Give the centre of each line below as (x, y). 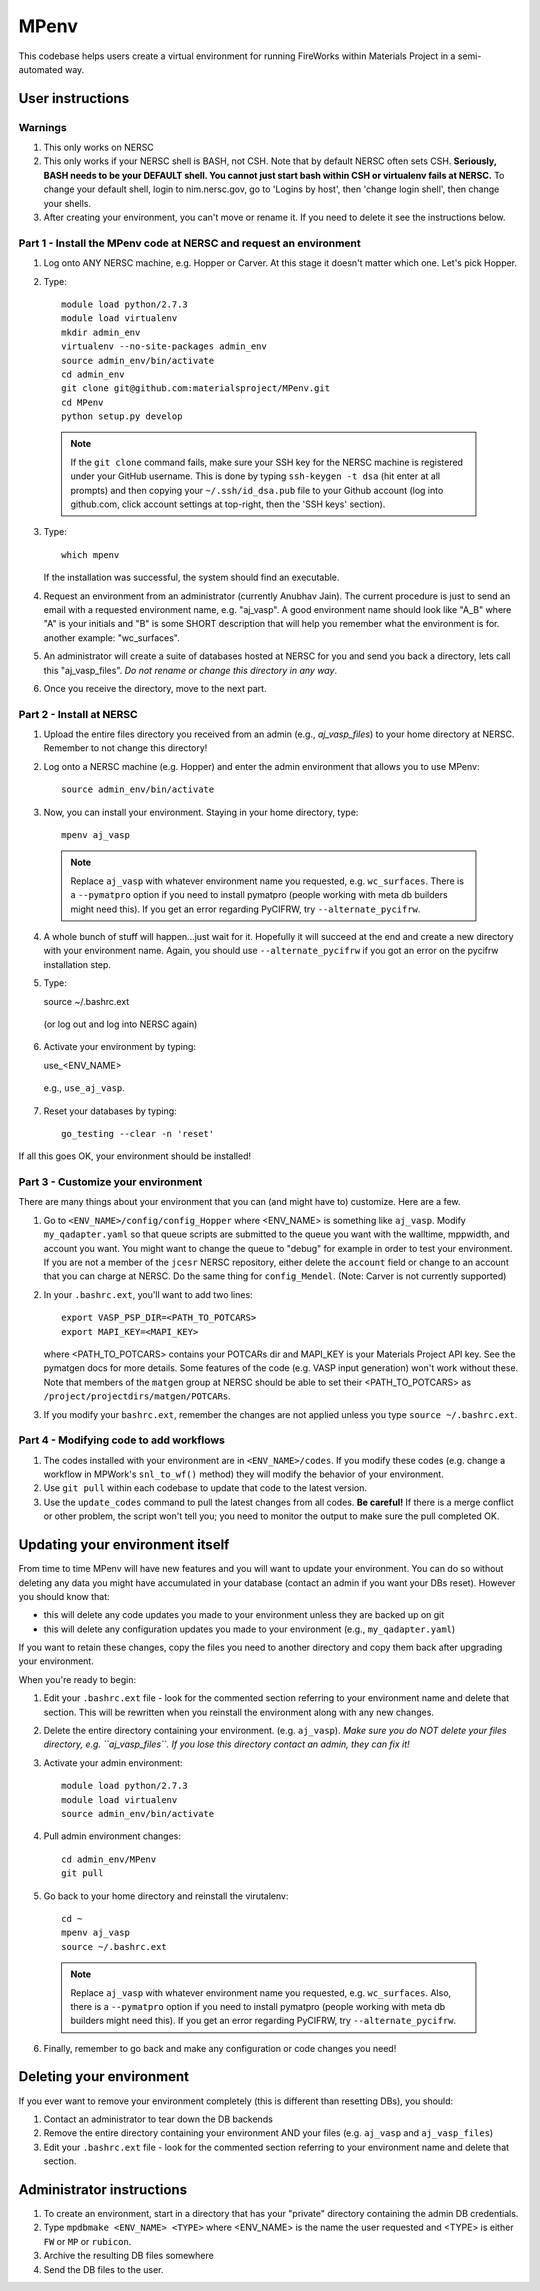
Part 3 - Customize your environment (110, 1182)
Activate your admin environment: (113, 1762)
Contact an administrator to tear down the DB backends (158, 2119)
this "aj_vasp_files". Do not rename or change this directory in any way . (190, 670)
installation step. (77, 964)
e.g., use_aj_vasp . (84, 1088)
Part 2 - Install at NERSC (78, 714)
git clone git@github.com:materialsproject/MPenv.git (195, 388)
